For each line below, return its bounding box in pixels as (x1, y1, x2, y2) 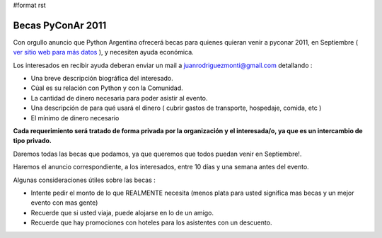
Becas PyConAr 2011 (13, 19, 107, 31)
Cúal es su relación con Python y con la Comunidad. (30, 84, 183, 92)
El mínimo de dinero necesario (30, 113, 120, 122)
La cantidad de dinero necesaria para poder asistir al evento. (30, 93, 208, 102)
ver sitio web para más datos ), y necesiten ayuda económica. (13, 48, 194, 57)
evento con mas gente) (30, 198, 98, 207)
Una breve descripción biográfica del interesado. (30, 74, 173, 83)
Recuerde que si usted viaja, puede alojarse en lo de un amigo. (30, 208, 214, 217)
